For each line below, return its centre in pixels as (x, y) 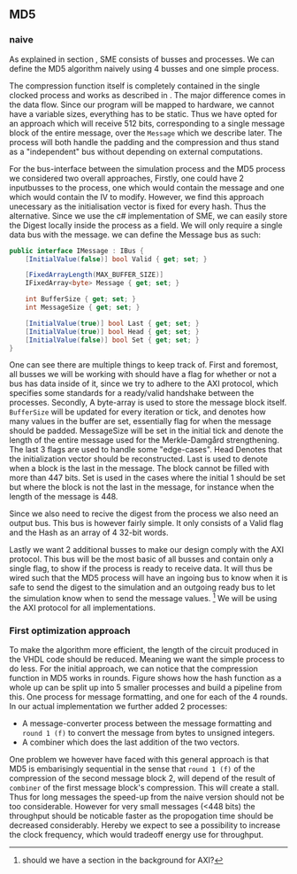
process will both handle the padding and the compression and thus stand (145, 142)
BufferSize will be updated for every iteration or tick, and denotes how (138, 412)
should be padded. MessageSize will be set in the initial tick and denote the (146, 431)
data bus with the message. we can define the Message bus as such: (135, 235)
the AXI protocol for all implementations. (83, 608)
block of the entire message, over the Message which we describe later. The (146, 133)
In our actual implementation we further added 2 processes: (118, 707)
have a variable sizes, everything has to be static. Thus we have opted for (144, 113)
